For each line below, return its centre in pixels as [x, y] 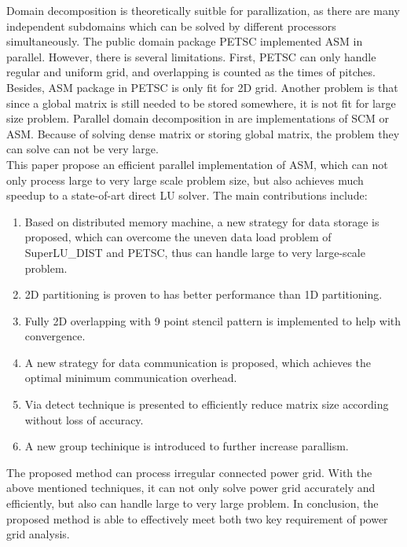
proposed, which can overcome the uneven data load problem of [178, 237]
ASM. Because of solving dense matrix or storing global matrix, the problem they [203, 133]
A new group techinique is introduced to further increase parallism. [187, 446]
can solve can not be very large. [82, 149]
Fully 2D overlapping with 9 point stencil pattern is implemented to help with [213, 320]
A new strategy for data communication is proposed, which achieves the [198, 362]
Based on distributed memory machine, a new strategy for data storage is [202, 221]
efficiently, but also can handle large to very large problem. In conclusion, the [192, 503]
